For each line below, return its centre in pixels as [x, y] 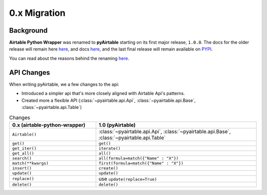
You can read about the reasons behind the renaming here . [69, 58]
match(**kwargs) [30, 163]
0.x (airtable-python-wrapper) [49, 125]
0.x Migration [37, 13]
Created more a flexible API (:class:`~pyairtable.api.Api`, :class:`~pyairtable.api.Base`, [109, 100]
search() [22, 158]
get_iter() [24, 148]
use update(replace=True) [128, 179]
